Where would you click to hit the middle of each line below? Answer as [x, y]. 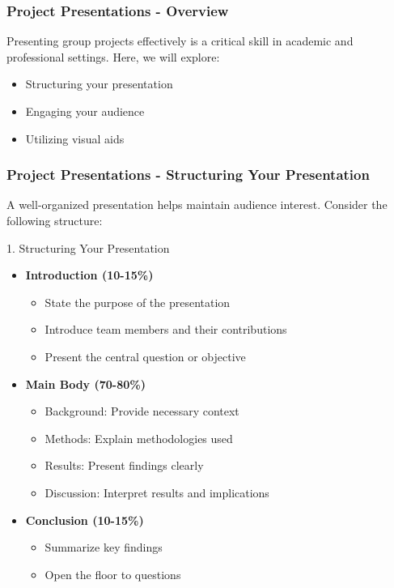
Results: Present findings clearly [124, 465]
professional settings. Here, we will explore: [113, 56]
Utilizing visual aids [75, 138]
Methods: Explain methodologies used [139, 438]
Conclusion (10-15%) [85, 520]
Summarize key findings [104, 547]
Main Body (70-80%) [85, 383]
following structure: [55, 220]
